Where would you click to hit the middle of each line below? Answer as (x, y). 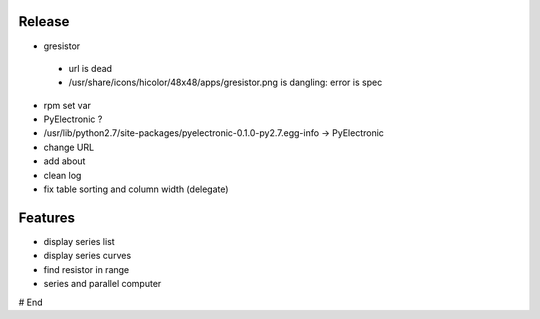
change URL (69, 147)
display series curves (87, 256)
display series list (79, 241)
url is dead (90, 68)
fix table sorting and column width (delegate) (136, 189)
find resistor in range (86, 269)
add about (64, 161)
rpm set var (67, 105)
